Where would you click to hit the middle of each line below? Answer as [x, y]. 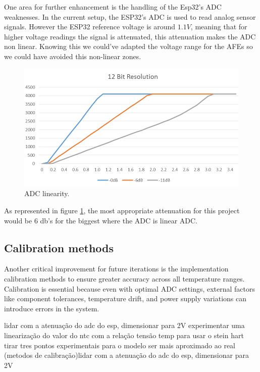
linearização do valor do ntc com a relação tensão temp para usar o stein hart [124, 335]
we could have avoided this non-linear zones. [73, 56]
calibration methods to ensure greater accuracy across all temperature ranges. [124, 278]
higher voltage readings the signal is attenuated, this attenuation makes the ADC [130, 36]
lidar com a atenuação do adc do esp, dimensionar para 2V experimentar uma [124, 325]
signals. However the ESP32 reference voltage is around [90, 27]
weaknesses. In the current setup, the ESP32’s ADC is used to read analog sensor [130, 16]
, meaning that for [219, 27]
